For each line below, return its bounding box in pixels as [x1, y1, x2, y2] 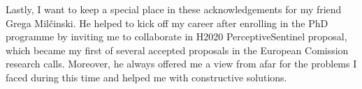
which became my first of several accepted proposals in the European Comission [6, 42, 349, 57]
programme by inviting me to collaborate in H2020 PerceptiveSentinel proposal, [6, 29, 347, 44]
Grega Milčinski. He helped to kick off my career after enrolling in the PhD [6, 15, 328, 30]
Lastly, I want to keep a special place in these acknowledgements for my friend [6, 2, 342, 16]
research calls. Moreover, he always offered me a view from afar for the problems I [6, 56, 357, 71]
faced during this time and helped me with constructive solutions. [6, 70, 287, 84]
